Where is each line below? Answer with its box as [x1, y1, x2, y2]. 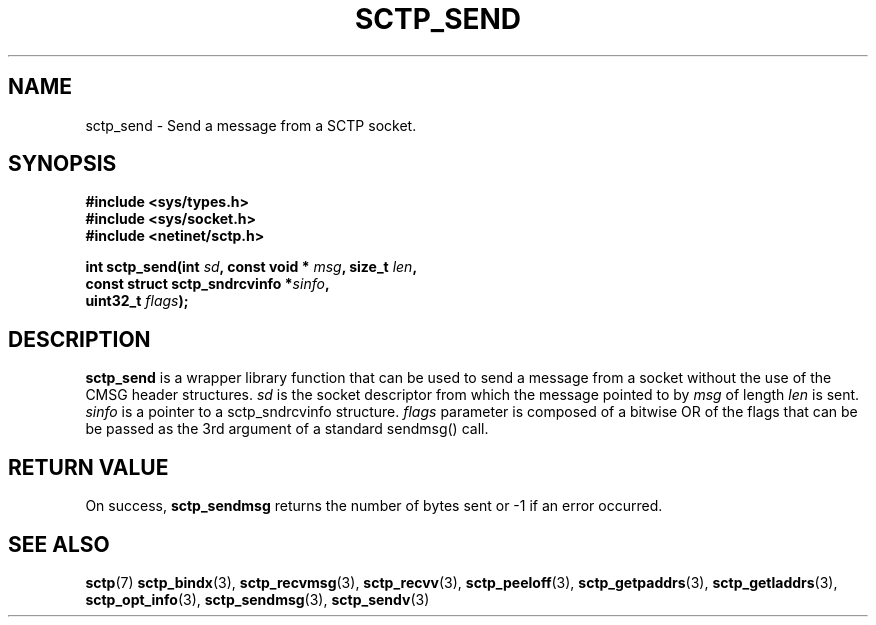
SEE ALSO [8, 531, 110, 557]
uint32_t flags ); [85, 292, 189, 310]
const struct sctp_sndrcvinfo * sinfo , [85, 275, 330, 293]
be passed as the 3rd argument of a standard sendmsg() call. [85, 420, 489, 438]
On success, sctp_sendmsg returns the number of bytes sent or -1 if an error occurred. [85, 497, 663, 515]
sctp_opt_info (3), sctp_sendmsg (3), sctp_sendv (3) [85, 590, 430, 608]
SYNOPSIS [8, 151, 117, 177]
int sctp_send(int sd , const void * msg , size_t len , [85, 258, 418, 276]
